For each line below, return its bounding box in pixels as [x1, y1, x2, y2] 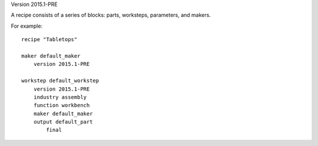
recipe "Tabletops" [21, 36, 78, 43]
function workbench [33, 102, 90, 109]
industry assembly [33, 94, 87, 100]
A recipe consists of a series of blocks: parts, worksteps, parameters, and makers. [11, 12, 211, 19]
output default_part [33, 118, 93, 125]
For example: [11, 22, 43, 29]
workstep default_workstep [21, 77, 100, 84]
